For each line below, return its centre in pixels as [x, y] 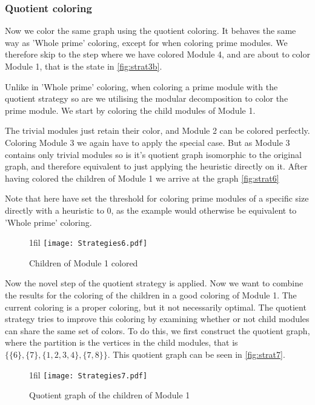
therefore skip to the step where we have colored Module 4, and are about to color [157, 54]
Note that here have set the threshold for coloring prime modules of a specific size [157, 198]
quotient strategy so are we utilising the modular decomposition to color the [147, 98]
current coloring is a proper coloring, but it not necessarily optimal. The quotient [156, 307]
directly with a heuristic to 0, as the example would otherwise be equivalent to [151, 210]
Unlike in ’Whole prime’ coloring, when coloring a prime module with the [141, 86]
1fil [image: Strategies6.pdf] [88, 242]
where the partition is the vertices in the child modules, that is [121, 342]
